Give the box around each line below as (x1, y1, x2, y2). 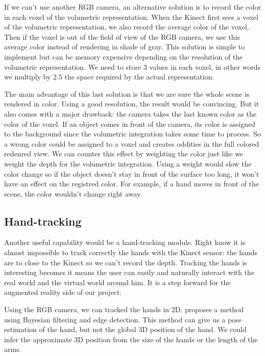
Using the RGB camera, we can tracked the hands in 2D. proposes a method (4, 304, 244, 315)
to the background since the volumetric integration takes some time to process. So (4, 128, 261, 139)
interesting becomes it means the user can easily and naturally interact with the (4, 267, 255, 278)
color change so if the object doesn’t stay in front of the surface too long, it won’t (4, 168, 259, 179)
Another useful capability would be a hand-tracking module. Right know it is (4, 237, 246, 248)
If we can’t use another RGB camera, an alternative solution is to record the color (4, 2, 261, 12)
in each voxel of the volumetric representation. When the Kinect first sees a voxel (4, 11, 259, 22)
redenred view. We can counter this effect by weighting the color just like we (4, 148, 244, 159)
